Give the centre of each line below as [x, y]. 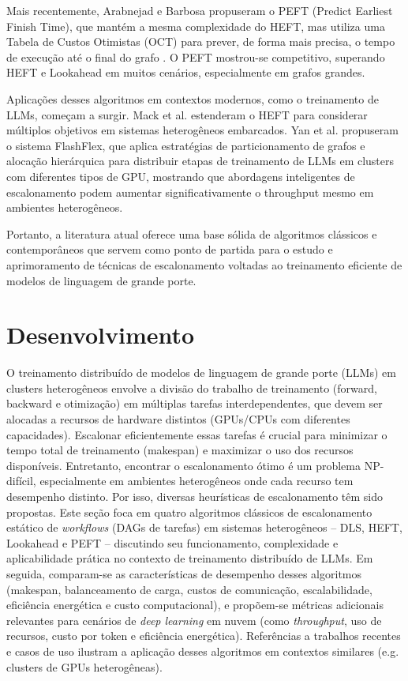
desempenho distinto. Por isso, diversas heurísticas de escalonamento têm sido [195, 496]
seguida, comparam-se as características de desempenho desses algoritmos [184, 573]
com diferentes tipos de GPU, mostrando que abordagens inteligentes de [181, 176]
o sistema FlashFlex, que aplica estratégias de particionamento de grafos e [186, 145]
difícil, [21, 481]
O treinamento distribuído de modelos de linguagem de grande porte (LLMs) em [201, 372]
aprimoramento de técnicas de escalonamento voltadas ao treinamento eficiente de [204, 264]
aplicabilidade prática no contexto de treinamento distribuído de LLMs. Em [190, 558]
